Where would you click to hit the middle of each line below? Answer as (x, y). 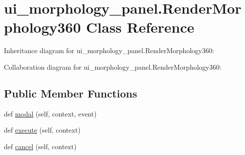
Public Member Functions (70, 93)
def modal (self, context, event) (50, 113)
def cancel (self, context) (40, 146)
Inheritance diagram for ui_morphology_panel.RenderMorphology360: (109, 50)
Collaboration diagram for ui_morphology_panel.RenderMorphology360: (113, 67)
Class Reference (140, 27)
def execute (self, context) (42, 130)
